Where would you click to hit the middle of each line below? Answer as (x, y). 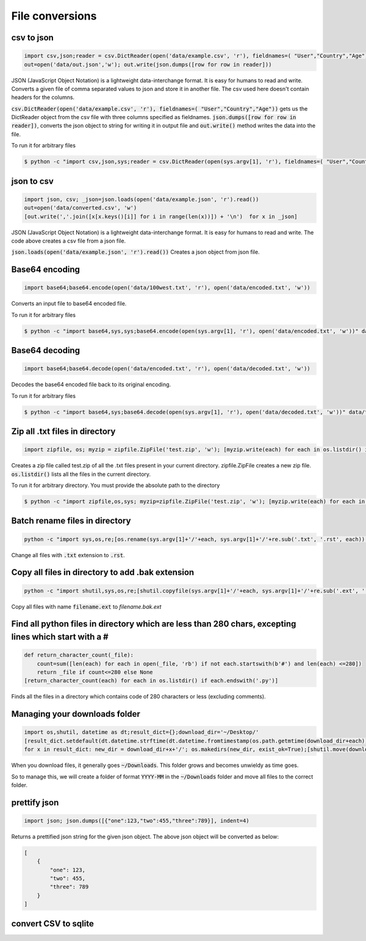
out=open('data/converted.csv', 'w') (81, 208)
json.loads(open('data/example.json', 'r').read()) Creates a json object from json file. (135, 252)
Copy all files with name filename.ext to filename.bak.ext (86, 606)
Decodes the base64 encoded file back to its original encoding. (91, 384)
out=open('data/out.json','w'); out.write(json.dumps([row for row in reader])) (148, 64)
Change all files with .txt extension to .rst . (68, 555)
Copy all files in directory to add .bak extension (103, 572)
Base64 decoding (46, 350)
